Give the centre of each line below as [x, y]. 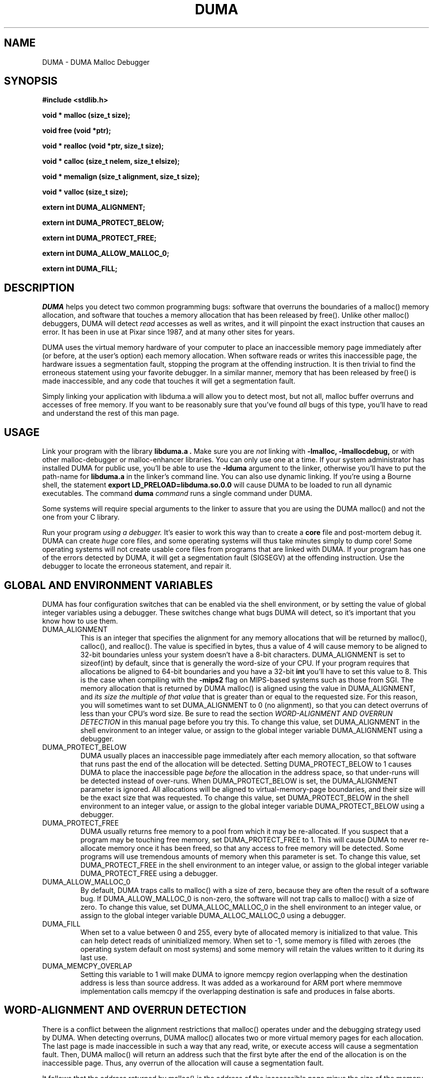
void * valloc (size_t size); [85, 192]
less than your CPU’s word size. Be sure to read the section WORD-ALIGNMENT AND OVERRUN [237, 713]
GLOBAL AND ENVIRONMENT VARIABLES [108, 585]
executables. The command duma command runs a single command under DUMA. [177, 493]
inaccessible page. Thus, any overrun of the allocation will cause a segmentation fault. [183, 1063]
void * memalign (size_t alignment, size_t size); [121, 177]
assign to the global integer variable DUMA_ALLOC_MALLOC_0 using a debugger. [213, 915]
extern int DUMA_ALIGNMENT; [94, 207]
